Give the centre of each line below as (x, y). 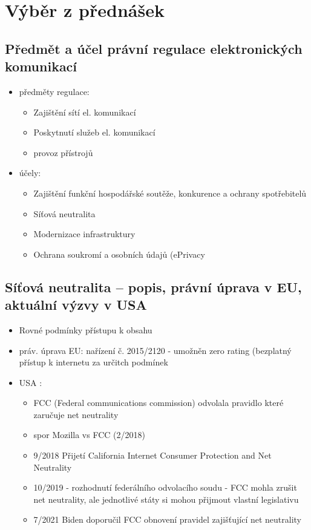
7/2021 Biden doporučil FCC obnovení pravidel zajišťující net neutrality (168, 519)
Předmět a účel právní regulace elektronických (154, 48)
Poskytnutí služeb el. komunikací (94, 132)
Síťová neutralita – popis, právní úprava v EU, (153, 286)
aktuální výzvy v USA (76, 305)
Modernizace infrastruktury (84, 234)
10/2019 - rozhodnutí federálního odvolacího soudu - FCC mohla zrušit (165, 487)
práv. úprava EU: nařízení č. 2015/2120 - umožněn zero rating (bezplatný (155, 350)
